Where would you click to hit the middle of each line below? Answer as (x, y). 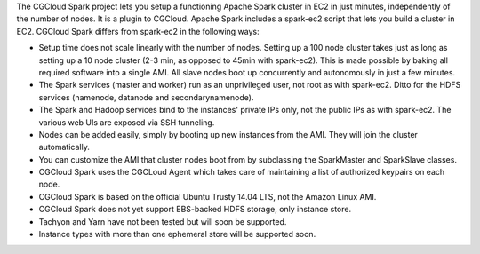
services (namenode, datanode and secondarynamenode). (146, 97)
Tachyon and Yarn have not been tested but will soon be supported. (163, 221)
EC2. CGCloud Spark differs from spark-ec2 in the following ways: (138, 31)
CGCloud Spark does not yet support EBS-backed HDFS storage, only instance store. (195, 210)
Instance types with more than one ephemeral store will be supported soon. (177, 234)
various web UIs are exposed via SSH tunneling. (127, 122)
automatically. (64, 147)
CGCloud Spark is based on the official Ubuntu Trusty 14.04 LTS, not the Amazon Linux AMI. (208, 196)
